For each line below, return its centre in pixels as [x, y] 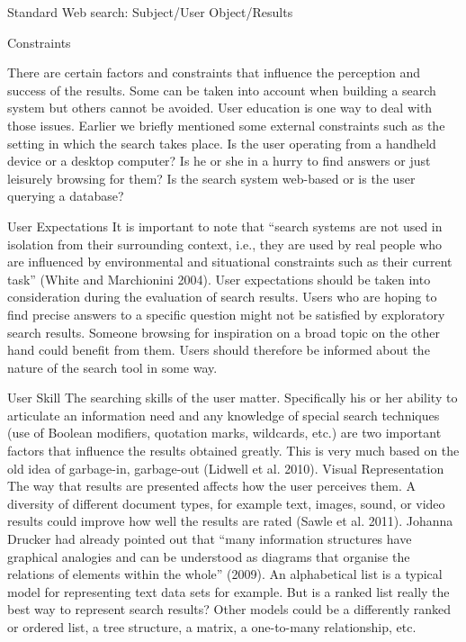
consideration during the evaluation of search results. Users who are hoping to [222, 297]
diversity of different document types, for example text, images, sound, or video [226, 503]
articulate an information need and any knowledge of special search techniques [224, 415]
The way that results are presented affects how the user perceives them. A [212, 486]
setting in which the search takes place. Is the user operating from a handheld [222, 143]
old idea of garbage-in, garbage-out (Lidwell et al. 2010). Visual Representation [226, 468]
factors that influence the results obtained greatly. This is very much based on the [233, 451]
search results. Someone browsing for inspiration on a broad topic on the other [224, 332]
